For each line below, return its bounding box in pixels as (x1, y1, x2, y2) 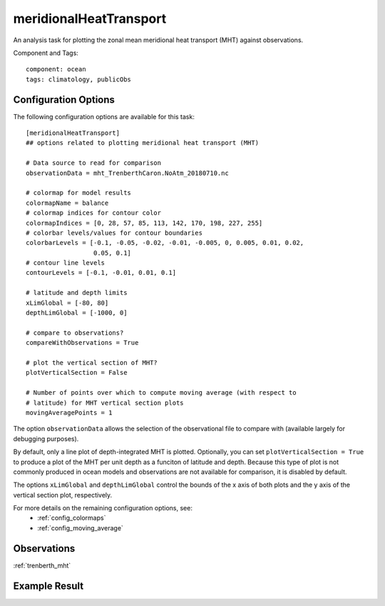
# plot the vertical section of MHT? (26, 359, 158, 367)
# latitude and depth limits (26, 289, 128, 297)
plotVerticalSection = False (26, 368, 128, 377)
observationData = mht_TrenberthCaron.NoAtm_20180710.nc (26, 168, 230, 177)
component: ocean (26, 65, 86, 74)
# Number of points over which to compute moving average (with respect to (26, 389, 297, 397)
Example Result (13, 580, 84, 592)
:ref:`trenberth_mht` (13, 561, 71, 570)
